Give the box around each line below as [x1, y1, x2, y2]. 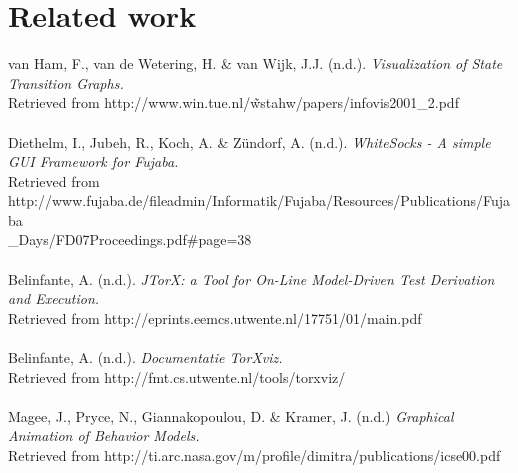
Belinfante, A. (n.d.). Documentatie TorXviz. [8, 347, 283, 368]
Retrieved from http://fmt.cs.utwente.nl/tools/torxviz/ [8, 366, 346, 387]
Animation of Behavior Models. [8, 425, 200, 446]
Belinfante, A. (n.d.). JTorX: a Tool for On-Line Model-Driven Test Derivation [8, 268, 495, 289]
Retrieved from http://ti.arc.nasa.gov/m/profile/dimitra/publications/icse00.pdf [8, 445, 501, 465]
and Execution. [8, 288, 100, 309]
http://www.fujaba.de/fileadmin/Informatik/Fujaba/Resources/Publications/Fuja [8, 190, 511, 211]
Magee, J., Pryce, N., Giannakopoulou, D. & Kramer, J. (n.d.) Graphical [8, 405, 454, 426]
